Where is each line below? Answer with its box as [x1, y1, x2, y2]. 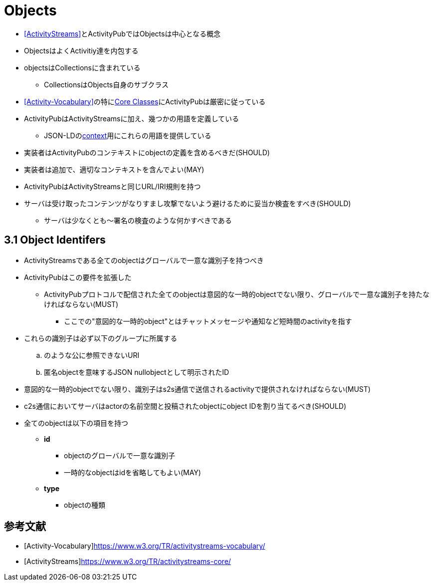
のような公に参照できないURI [44, 350, 140, 359]
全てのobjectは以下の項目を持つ [24, 418, 129, 427]
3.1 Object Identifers [4, 234, 106, 247]
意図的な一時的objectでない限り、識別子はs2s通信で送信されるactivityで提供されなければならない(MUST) [24, 384, 371, 393]
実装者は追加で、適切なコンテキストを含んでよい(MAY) [24, 165, 205, 174]
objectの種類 [64, 500, 106, 509]
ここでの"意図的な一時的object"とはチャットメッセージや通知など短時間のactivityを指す [64, 316, 352, 325]
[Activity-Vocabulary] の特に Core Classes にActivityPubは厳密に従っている [24, 97, 266, 106]
